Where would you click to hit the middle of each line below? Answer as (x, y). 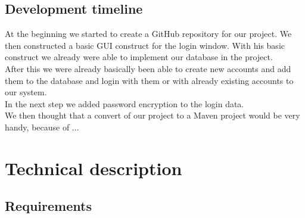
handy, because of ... (42, 127)
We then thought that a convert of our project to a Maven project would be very (152, 115)
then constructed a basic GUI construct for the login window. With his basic (145, 45)
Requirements (48, 206)
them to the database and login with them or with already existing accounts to (149, 80)
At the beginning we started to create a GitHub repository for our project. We (148, 34)
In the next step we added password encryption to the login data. (125, 103)
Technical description (94, 168)
